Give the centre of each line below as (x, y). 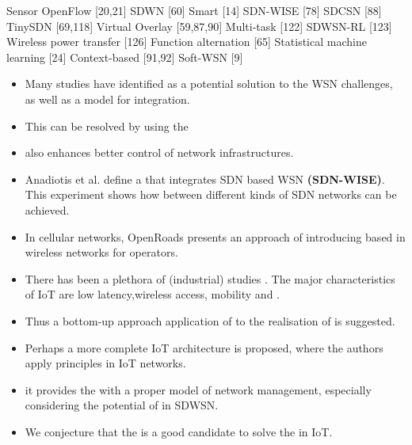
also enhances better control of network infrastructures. (159, 152)
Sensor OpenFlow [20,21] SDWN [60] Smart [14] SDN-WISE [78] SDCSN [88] (194, 10)
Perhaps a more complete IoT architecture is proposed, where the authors (204, 347)
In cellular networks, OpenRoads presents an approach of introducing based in (215, 236)
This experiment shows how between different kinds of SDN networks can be (211, 194)
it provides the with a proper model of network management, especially (198, 389)
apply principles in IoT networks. (105, 363)
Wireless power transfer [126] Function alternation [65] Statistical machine (187, 42)
